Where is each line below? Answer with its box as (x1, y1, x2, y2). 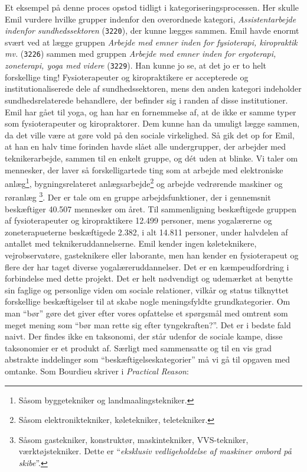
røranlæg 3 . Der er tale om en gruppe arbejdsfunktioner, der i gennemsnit (5, 189, 271, 203)
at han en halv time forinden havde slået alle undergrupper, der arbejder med (5, 140, 286, 153)
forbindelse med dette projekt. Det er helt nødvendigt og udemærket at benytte (5, 272, 293, 285)
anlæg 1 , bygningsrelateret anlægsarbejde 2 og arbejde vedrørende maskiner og (5, 176, 283, 189)
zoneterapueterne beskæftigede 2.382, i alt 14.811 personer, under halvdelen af (5, 225, 288, 238)
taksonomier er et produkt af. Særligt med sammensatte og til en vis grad (5, 341, 272, 354)
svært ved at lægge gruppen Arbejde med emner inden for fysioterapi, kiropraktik (5, 35, 298, 48)
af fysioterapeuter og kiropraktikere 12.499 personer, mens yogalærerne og (5, 214, 272, 227)
